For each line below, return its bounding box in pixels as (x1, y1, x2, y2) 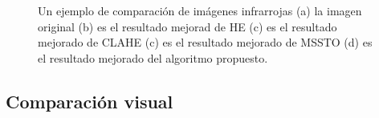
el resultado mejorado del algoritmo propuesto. (38, 49, 268, 66)
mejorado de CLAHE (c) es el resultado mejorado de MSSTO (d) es (38, 34, 373, 51)
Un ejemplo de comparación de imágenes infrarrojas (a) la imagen (38, 2, 362, 19)
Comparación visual (6, 88, 173, 113)
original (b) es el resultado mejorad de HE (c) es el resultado (38, 18, 337, 35)
